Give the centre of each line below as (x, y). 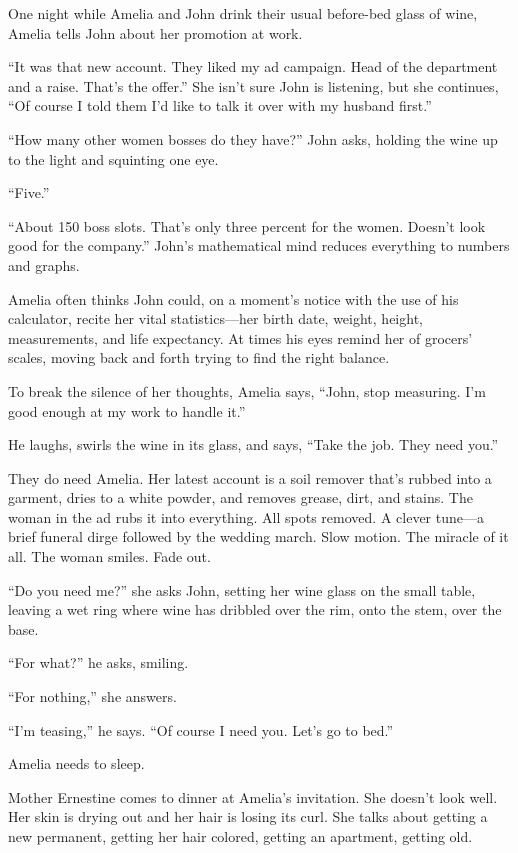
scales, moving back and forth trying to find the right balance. (199, 357)
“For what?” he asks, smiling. (98, 662)
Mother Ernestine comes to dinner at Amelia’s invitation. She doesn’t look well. (253, 796)
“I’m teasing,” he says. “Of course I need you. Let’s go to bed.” (201, 729)
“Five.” (29, 192)
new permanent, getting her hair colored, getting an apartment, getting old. (240, 836)
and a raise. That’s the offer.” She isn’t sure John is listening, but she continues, (253, 85)
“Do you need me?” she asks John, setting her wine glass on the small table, (242, 589)
